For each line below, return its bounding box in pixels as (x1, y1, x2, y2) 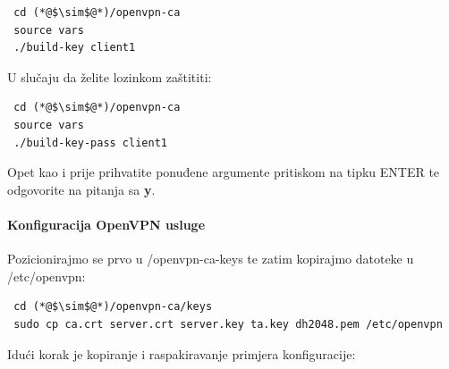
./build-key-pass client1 (13, 136, 167, 149)
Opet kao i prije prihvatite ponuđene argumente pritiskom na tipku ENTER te (7, 163, 440, 181)
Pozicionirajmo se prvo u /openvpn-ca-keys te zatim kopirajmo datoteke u (7, 249, 414, 268)
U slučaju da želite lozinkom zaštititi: (7, 67, 212, 86)
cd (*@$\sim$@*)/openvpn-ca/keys (13, 300, 213, 314)
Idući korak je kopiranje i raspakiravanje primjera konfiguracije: (7, 344, 356, 363)
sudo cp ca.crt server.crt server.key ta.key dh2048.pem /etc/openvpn (13, 317, 443, 331)
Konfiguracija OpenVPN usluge (7, 214, 206, 233)
